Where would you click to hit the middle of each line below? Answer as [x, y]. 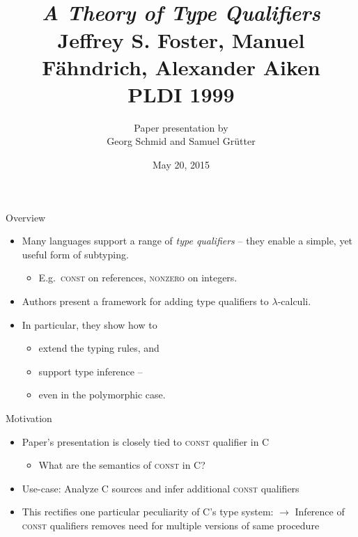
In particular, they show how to [89, 324]
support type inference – [91, 371]
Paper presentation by [181, 127]
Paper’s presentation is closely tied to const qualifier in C [146, 441]
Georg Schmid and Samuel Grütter [181, 141]
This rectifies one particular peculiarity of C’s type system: [148, 512]
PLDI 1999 [181, 94]
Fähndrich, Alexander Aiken [181, 67]
